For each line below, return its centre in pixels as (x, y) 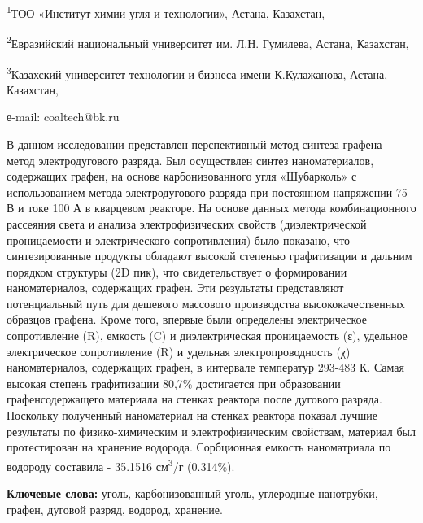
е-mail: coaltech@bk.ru (63, 117)
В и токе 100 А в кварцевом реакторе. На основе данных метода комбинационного (211, 208)
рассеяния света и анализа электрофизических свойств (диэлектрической (187, 223)
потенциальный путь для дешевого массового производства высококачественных (206, 303)
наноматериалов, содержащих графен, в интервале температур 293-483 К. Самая (205, 367)
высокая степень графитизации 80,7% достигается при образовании (174, 383)
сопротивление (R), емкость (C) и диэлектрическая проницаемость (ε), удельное (207, 336)
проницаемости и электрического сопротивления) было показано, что (179, 240)
